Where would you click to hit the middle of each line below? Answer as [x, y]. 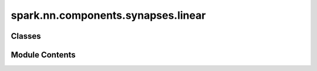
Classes [26, 36]
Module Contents [43, 55]
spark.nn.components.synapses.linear [108, 15]
